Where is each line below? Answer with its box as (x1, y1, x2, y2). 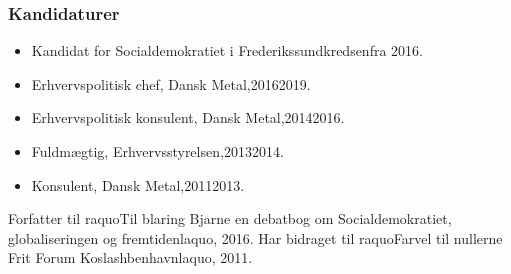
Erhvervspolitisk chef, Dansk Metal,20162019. (31, 73, 311, 94)
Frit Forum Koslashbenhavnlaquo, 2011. (8, 247, 253, 268)
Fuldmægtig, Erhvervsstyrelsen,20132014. (31, 141, 284, 161)
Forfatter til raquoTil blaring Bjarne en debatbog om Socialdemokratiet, (8, 208, 452, 229)
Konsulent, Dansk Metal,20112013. (31, 174, 245, 195)
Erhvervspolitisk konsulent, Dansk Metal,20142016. (31, 107, 345, 128)
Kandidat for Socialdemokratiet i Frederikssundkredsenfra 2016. (31, 40, 423, 61)
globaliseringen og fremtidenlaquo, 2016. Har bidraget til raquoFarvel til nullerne (8, 227, 503, 248)
